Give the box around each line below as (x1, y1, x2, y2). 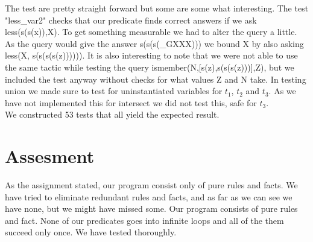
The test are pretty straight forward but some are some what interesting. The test (5, 2, 309, 14)
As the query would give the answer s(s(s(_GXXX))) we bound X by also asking (5, 37, 304, 49)
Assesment (5, 144, 95, 168)
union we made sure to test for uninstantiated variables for (5, 84, 223, 97)
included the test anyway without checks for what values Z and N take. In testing (5, 72, 306, 85)
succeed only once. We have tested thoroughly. (5, 226, 177, 238)
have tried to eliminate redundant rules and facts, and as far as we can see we (5, 190, 292, 203)
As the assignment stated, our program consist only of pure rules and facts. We (5, 179, 298, 191)
